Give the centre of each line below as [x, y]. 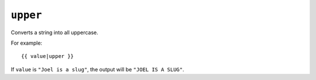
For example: [27, 43]
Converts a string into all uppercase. [55, 32]
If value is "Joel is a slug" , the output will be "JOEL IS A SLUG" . [97, 69]
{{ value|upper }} [48, 56]
